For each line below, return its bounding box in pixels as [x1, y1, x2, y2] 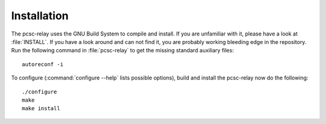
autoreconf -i [22, 61, 63, 67]
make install [22, 105, 60, 112]
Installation [11, 9, 69, 22]
